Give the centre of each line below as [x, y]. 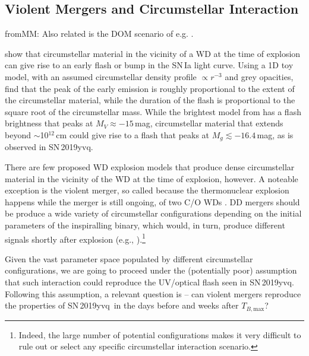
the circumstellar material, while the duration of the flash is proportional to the [150, 100]
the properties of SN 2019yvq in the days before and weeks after [122, 305]
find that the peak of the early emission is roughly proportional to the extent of [150, 88]
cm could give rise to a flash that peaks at [133, 134]
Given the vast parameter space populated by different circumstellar [129, 258]
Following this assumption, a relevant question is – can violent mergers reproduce [153, 293]
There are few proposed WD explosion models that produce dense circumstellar [150, 167]
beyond [18, 134]
